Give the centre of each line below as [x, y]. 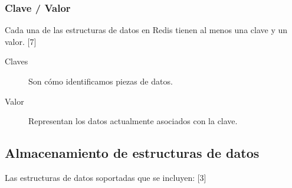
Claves [17, 61]
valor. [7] [21, 41]
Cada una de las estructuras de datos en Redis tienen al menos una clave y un [146, 30]
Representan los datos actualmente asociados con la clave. [133, 121]
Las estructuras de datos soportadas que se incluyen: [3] [106, 177]
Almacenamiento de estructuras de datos [132, 153]
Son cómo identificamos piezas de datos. [101, 81]
